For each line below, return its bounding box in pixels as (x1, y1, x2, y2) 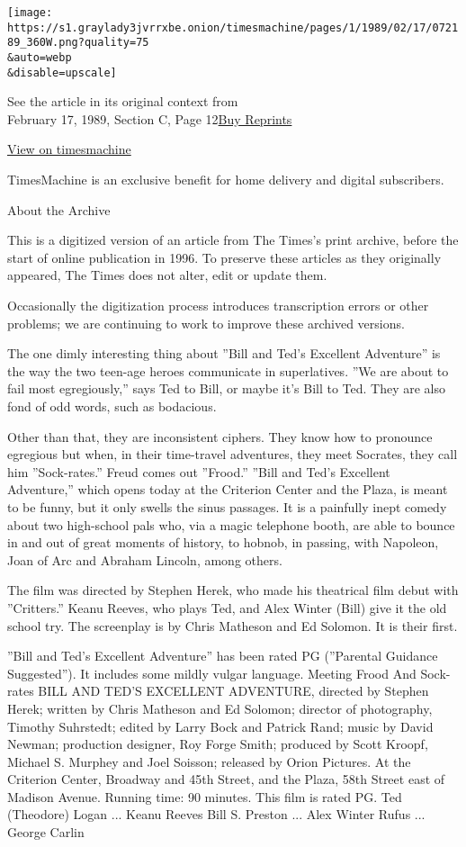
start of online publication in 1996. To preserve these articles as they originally (7, 248, 442, 266)
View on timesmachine (7, 140, 131, 158)
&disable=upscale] (7, 66, 117, 79)
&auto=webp (7, 50, 72, 64)
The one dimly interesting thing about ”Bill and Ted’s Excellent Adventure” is (7, 344, 441, 363)
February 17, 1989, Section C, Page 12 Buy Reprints (7, 109, 292, 128)
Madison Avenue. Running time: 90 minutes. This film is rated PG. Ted (7, 787, 402, 806)
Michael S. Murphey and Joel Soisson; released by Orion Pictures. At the (7, 752, 411, 770)
